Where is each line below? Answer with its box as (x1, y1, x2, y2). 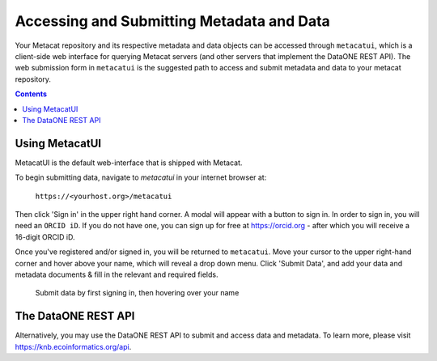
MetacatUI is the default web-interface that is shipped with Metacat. (15, 158, 243, 168)
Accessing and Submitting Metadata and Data (15, 12, 331, 30)
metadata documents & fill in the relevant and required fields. (15, 270, 218, 279)
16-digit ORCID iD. (15, 231, 75, 242)
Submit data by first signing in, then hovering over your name (35, 288, 240, 298)
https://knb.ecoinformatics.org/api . (15, 342, 132, 351)
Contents (15, 89, 48, 99)
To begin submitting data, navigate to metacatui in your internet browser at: (15, 172, 267, 182)
